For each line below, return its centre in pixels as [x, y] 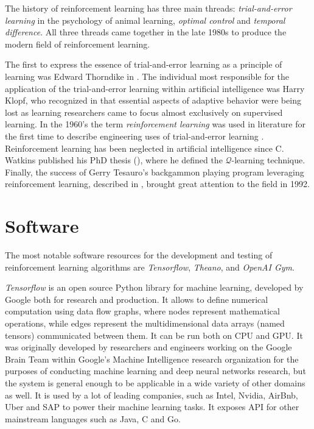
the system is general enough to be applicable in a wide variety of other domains [155, 382]
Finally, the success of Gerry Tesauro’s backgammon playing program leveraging [155, 172]
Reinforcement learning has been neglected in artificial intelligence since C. [145, 148]
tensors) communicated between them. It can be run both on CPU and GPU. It [154, 335]
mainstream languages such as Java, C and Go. [93, 418]
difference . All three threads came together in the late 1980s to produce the [146, 32]
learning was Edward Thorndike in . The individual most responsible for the [147, 76]
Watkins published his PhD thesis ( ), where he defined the [114, 160]
